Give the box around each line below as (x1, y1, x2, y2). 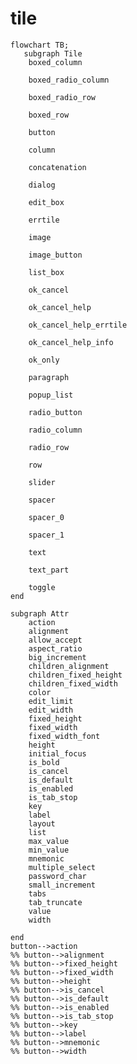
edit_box (28, 197, 65, 207)
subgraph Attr (10, 608, 70, 619)
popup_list (28, 390, 74, 400)
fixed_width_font (28, 731, 101, 741)
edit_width (28, 705, 74, 715)
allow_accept (28, 635, 83, 645)
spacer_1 (28, 530, 65, 540)
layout (28, 818, 56, 829)
